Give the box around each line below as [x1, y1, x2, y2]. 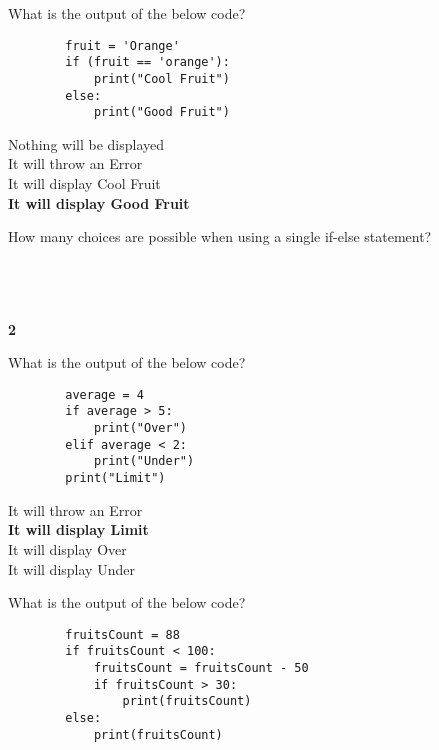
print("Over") [93, 421, 187, 436]
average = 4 [65, 387, 145, 402]
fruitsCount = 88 [65, 627, 180, 642]
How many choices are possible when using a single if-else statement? [8, 226, 432, 247]
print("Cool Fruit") [93, 71, 230, 86]
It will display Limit [8, 519, 149, 540]
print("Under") [93, 454, 195, 469]
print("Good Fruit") [93, 105, 230, 120]
